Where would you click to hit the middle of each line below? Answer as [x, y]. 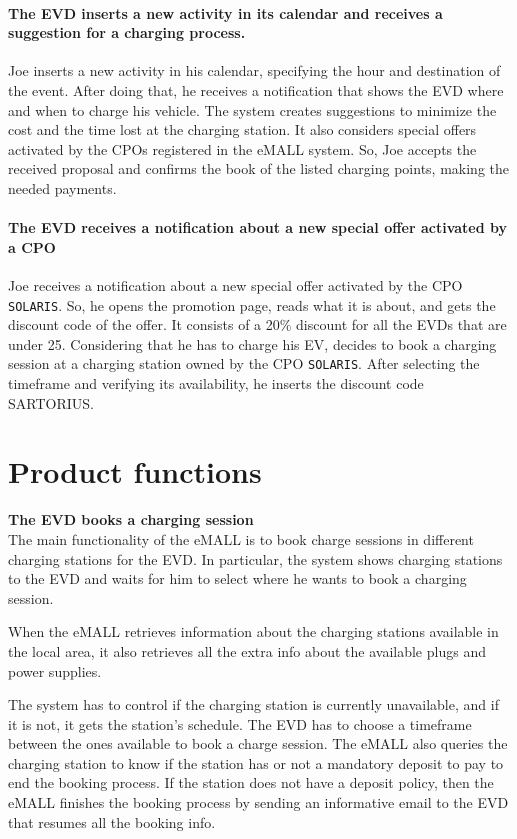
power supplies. [55, 670]
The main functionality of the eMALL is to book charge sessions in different [241, 538]
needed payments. [62, 187]
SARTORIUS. [51, 402]
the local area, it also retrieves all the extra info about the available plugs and [247, 650]
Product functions [135, 471]
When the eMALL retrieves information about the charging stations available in [253, 631]
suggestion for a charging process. [127, 32]
